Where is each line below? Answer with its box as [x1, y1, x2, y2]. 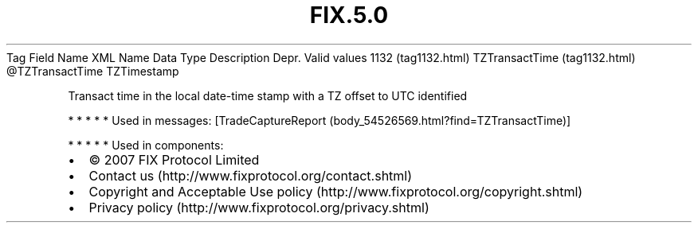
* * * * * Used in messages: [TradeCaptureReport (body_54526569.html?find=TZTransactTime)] [68, 113, 571, 127]
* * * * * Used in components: [68, 138, 224, 152]
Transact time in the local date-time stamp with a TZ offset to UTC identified [68, 88, 468, 103]
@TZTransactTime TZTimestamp [6, 64, 179, 78]
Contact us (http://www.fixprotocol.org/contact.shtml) [88, 167, 413, 184]
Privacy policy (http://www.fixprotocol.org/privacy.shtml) [88, 199, 429, 215]
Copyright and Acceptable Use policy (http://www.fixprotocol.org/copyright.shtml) [88, 183, 583, 200]
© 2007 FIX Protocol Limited [88, 151, 260, 168]
